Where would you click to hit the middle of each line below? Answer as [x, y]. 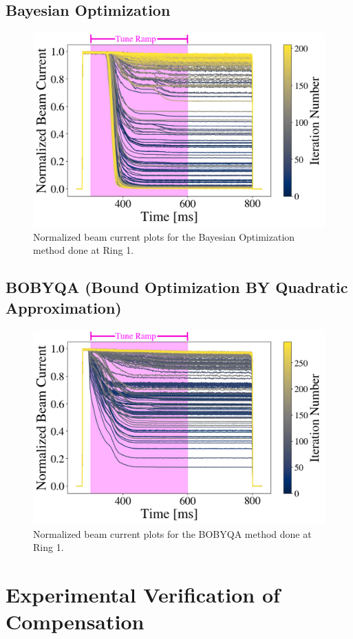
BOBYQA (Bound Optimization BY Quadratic [177, 287]
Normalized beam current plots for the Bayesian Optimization [164, 236]
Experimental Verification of [143, 595]
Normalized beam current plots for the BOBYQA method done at [172, 533]
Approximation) [64, 307]
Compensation [75, 621]
